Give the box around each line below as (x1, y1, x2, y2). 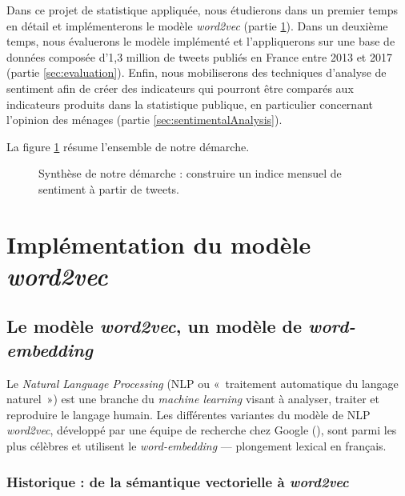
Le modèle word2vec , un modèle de (6, 314, 303, 338)
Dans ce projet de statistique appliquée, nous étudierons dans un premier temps (6, 2, 398, 18)
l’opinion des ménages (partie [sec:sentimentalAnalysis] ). (6, 111, 283, 128)
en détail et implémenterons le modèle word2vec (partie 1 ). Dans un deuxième (6, 17, 388, 34)
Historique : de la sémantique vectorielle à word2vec (6, 471, 349, 491)
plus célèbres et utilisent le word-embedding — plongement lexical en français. (6, 438, 387, 454)
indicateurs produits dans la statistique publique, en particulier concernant (6, 95, 373, 112)
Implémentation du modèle (6, 227, 311, 260)
